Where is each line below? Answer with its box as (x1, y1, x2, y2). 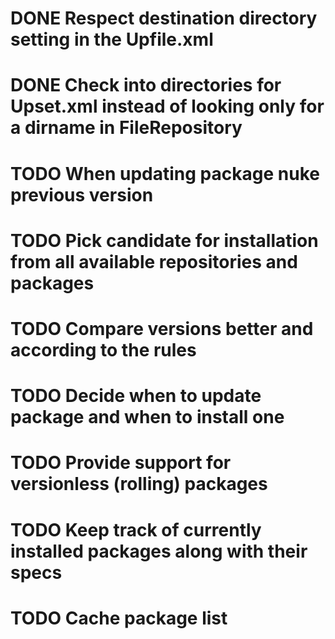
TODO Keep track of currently (10, 518, 262, 541)
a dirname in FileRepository (10, 117, 243, 139)
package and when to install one (10, 406, 285, 429)
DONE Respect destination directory (10, 7, 318, 30)
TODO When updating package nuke (10, 162, 320, 185)
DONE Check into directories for (10, 74, 282, 97)
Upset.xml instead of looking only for (10, 95, 325, 118)
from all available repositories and (10, 250, 298, 273)
